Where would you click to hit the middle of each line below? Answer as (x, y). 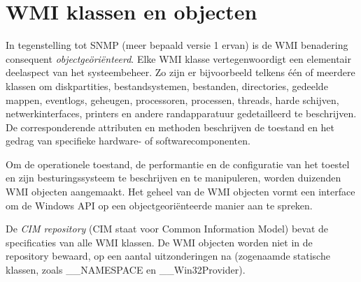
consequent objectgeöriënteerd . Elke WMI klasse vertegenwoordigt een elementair (178, 58)
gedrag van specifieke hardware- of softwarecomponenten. (128, 141)
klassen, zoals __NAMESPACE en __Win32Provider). (126, 270)
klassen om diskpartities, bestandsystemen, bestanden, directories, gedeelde (167, 86)
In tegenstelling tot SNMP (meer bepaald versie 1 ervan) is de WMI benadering (177, 45)
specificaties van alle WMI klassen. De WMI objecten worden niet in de (159, 242)
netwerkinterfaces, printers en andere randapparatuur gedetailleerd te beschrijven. (181, 113)
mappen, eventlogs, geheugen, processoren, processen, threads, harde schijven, (172, 99)
